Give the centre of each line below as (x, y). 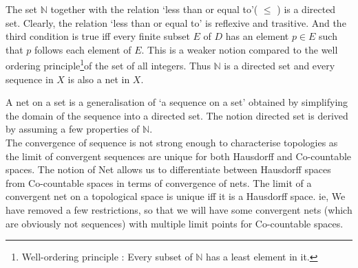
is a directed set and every (280, 66)
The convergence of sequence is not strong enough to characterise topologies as (172, 142)
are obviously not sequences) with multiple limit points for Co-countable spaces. (175, 223)
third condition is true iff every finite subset (98, 36)
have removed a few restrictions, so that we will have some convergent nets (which (179, 209)
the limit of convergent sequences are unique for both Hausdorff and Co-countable (179, 156)
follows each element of (83, 49)
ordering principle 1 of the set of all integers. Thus (108, 65)
